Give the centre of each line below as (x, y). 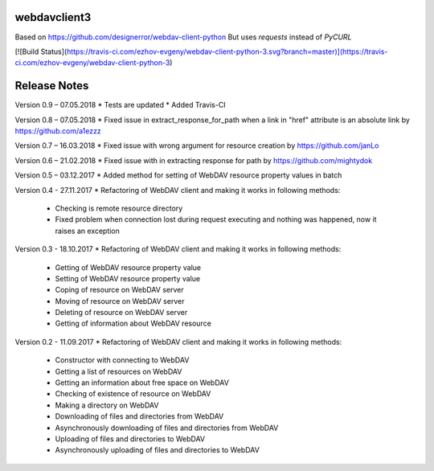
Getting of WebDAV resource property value (128, 267)
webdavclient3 (53, 17)
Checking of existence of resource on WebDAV (133, 394)
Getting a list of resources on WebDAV (119, 371)
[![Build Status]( (41, 51)
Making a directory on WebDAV (107, 405)
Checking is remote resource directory (119, 208)
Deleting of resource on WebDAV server (121, 313)
